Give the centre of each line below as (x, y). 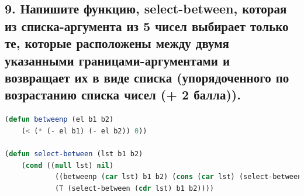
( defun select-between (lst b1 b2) (74, 154)
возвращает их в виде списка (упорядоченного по (147, 77)
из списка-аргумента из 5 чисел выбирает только (147, 25)
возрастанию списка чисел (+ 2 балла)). (123, 94)
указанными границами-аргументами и (118, 60)
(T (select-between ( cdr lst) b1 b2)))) (134, 188)
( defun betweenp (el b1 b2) (59, 120)
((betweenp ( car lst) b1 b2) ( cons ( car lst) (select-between (178, 177)
